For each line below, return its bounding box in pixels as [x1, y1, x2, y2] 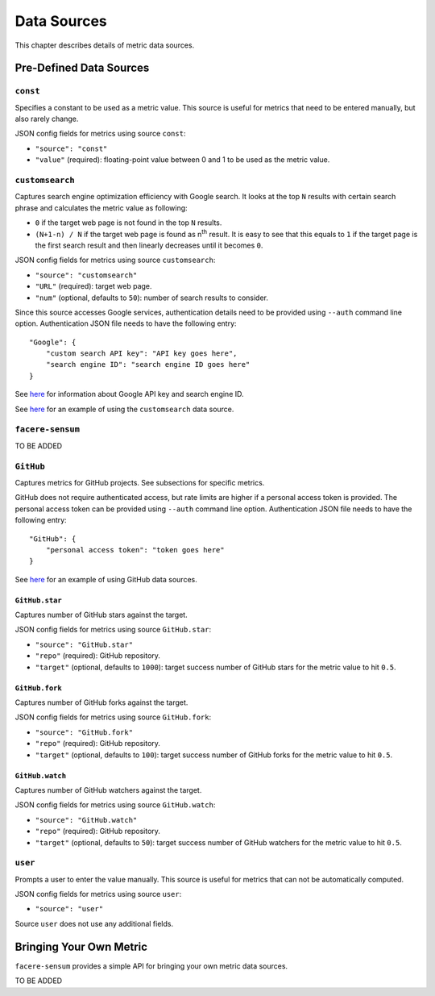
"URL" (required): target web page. [35, 281, 152, 291]
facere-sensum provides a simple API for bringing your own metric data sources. [14, 961, 288, 971]
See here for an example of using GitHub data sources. [14, 574, 197, 584]
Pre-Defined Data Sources [14, 61, 150, 75]
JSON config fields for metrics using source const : [14, 129, 186, 139]
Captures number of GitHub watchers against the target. [14, 785, 202, 794]
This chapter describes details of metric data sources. [14, 40, 195, 50]
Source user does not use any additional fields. [14, 919, 173, 928]
